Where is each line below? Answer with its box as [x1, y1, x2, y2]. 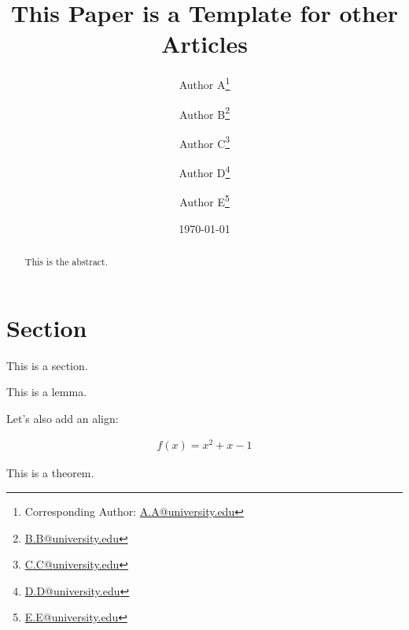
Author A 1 [179, 74, 230, 92]
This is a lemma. [6, 384, 87, 400]
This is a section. [6, 357, 88, 373]
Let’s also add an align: [6, 409, 119, 426]
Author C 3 [179, 132, 230, 151]
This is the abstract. [24, 254, 109, 268]
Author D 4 [179, 162, 230, 180]
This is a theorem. [6, 465, 94, 481]
